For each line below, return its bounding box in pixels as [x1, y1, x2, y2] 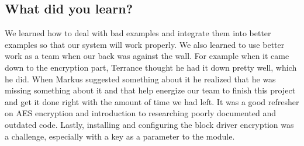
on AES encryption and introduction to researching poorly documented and [5, 107, 277, 119]
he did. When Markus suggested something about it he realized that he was [5, 72, 276, 85]
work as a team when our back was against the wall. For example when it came [5, 50, 289, 62]
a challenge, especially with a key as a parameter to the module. [5, 130, 235, 142]
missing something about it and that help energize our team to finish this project [5, 84, 296, 96]
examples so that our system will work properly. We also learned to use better [5, 38, 285, 50]
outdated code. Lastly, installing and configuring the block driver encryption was [5, 118, 294, 130]
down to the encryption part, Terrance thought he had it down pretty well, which [5, 61, 297, 73]
